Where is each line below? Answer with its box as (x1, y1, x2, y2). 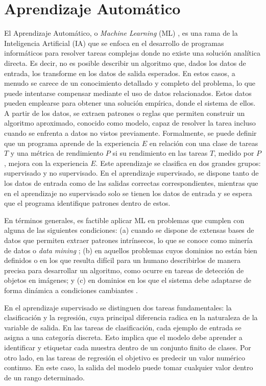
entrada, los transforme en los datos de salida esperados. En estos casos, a (4, 67, 235, 78)
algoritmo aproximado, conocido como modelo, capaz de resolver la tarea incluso (4, 117, 256, 128)
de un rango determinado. (4, 372, 85, 382)
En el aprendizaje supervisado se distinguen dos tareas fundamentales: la (4, 302, 232, 312)
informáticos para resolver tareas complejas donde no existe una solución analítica (4, 47, 260, 58)
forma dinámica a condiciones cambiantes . (4, 284, 138, 295)
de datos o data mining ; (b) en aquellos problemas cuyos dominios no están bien (4, 245, 257, 255)
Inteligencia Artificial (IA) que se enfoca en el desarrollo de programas (4, 37, 224, 48)
